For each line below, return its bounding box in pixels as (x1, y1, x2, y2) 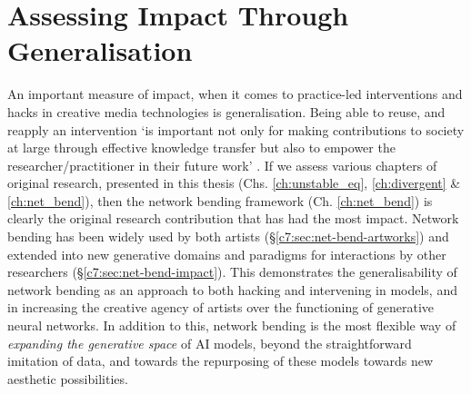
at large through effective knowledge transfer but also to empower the (7, 138, 396, 157)
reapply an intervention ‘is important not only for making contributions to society (7, 120, 465, 139)
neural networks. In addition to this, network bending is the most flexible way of (7, 316, 456, 335)
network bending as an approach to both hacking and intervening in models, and (7, 280, 457, 299)
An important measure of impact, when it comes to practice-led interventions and (7, 84, 463, 103)
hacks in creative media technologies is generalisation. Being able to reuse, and (7, 102, 446, 121)
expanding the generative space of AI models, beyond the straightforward (7, 333, 412, 352)
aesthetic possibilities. (7, 369, 128, 388)
